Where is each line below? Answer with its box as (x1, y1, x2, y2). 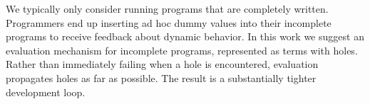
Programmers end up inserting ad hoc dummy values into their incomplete (6, 15, 332, 30)
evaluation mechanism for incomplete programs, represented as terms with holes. (6, 42, 358, 57)
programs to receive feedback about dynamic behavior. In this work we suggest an (6, 29, 364, 44)
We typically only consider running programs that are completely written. (6, 1, 329, 16)
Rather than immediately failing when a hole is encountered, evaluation (6, 57, 319, 71)
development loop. (6, 84, 86, 99)
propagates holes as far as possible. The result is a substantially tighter (6, 70, 317, 85)
